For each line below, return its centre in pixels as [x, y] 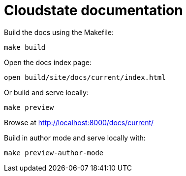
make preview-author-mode [54, 153]
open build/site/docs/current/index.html [85, 77]
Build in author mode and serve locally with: [75, 138]
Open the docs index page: [48, 62]
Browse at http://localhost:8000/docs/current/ [79, 122]
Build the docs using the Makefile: [59, 32]
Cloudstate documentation [93, 10]
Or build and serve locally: [46, 92]
